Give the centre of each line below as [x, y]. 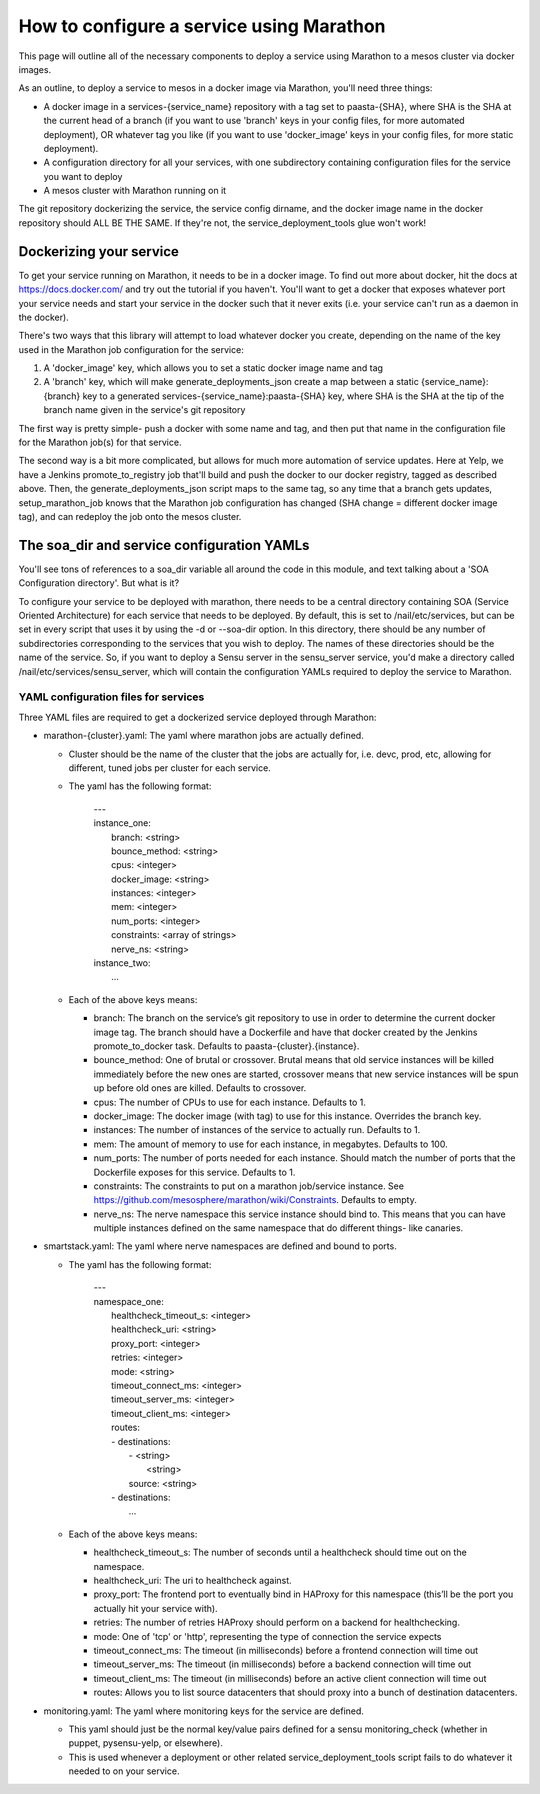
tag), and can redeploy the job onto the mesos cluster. [130, 516]
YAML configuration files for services [111, 697]
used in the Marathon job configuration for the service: [131, 349]
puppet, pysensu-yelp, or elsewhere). [146, 1743]
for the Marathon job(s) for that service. [100, 442]
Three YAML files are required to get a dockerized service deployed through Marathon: [197, 717]
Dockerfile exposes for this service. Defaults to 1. [194, 1172]
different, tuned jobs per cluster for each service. [170, 767]
